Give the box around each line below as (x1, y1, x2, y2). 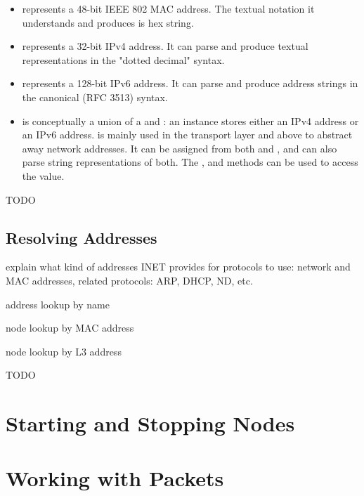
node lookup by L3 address (6, 344, 122, 358)
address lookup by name (6, 296, 110, 311)
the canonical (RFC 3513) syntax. (22, 89, 168, 104)
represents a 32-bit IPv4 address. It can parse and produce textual (22, 39, 308, 53)
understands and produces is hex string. (22, 15, 194, 30)
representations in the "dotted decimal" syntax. (22, 52, 225, 67)
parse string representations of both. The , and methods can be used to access (22, 155, 358, 169)
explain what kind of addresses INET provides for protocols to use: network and (6, 259, 351, 274)
